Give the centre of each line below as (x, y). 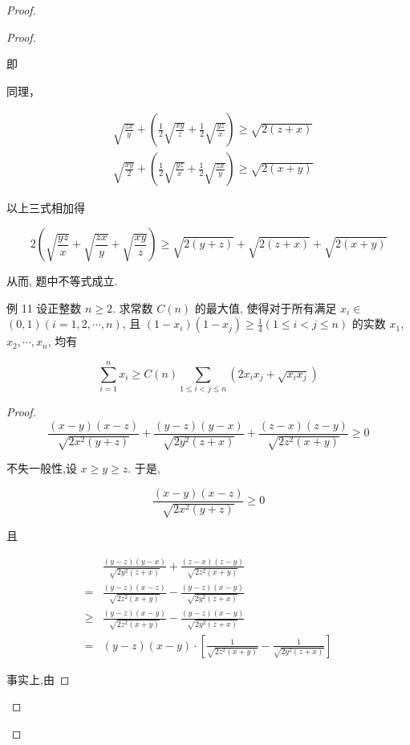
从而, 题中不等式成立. (62, 281)
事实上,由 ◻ (38, 679)
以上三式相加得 (46, 208)
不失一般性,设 (42, 467)
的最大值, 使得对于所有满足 (266, 307)
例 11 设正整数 (44, 307)
